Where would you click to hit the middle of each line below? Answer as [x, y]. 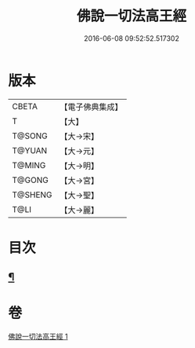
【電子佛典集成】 [91, 107]
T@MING [29, 165]
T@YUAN [30, 150]
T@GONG [30, 180]
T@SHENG [32, 195]
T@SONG [30, 136]
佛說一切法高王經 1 [38, 337]
